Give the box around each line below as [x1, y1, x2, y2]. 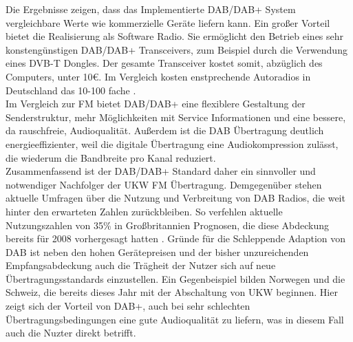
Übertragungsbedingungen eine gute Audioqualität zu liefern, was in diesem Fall [6, 312, 344, 326]
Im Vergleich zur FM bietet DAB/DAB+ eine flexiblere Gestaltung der [6, 96, 306, 111]
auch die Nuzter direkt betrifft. [6, 325, 136, 340]
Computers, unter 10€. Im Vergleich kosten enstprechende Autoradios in [6, 69, 311, 83]
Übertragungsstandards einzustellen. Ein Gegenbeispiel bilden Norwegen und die [6, 271, 345, 286]
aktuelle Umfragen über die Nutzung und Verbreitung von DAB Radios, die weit [6, 191, 345, 205]
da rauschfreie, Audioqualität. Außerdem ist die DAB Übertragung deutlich [6, 123, 324, 138]
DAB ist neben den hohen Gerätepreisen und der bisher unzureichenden [6, 244, 309, 259]
